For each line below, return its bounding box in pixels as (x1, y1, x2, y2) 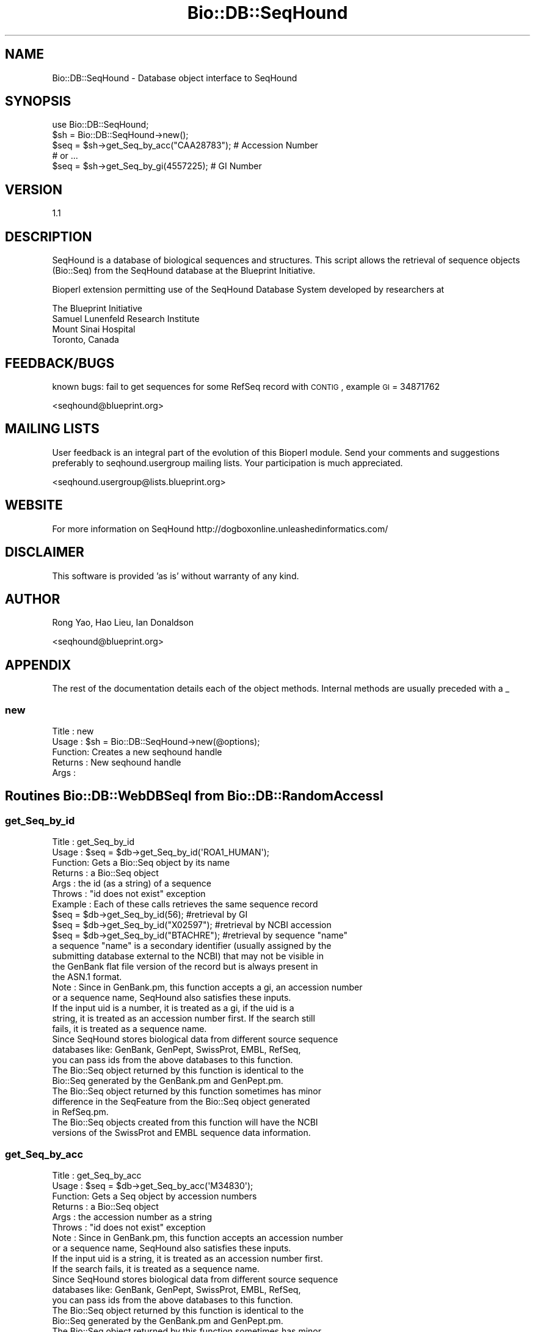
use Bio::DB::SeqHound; (52, 119, 149, 130)
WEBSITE (5, 497, 63, 513)
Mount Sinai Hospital (52, 324, 136, 335)
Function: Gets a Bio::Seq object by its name (52, 857, 230, 868)
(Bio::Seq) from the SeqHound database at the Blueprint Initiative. (52, 265, 316, 276)
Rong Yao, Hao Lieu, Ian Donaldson (52, 617, 194, 628)
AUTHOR (5, 591, 60, 607)
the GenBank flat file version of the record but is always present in (52, 961, 318, 972)
